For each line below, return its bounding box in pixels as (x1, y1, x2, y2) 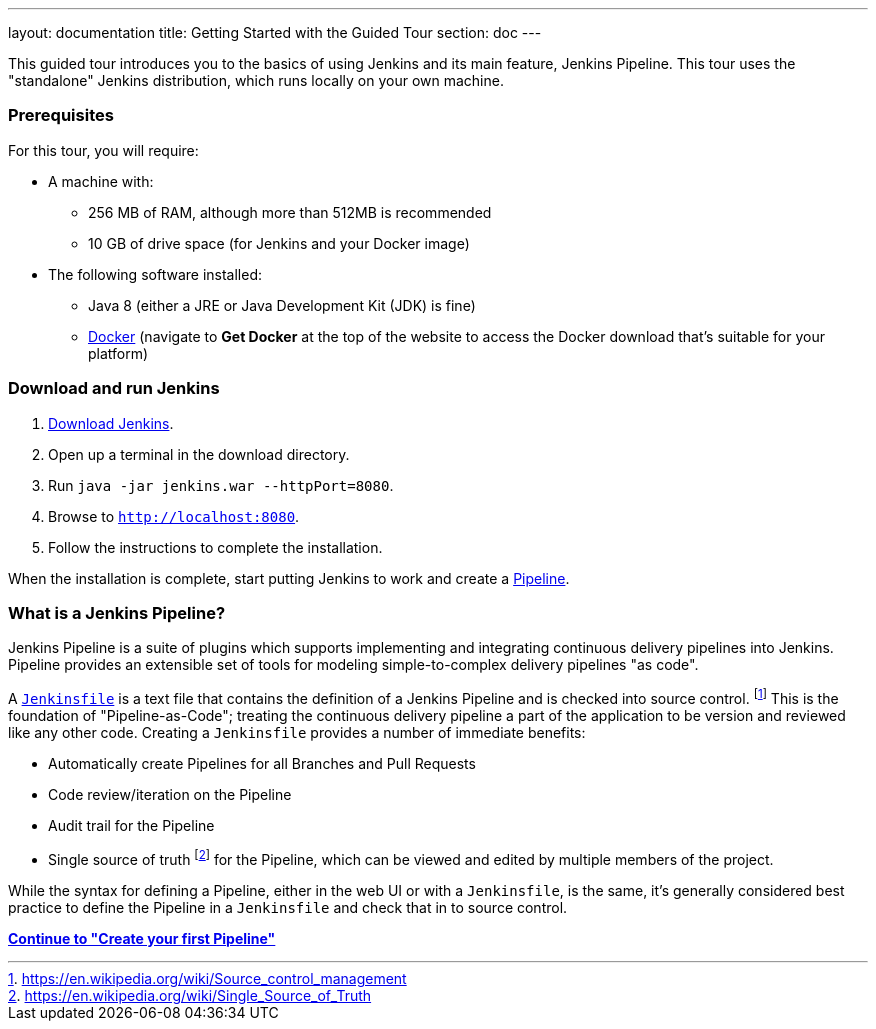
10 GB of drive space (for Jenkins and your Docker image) (88, 234, 470, 252)
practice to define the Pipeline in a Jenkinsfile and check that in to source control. (8, 898, 568, 916)
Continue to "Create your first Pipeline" (8, 929, 276, 947)
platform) (88, 344, 149, 362)
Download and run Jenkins (8, 378, 220, 399)
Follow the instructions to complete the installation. (48, 538, 383, 556)
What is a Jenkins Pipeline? (8, 602, 226, 623)
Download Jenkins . (48, 414, 174, 432)
